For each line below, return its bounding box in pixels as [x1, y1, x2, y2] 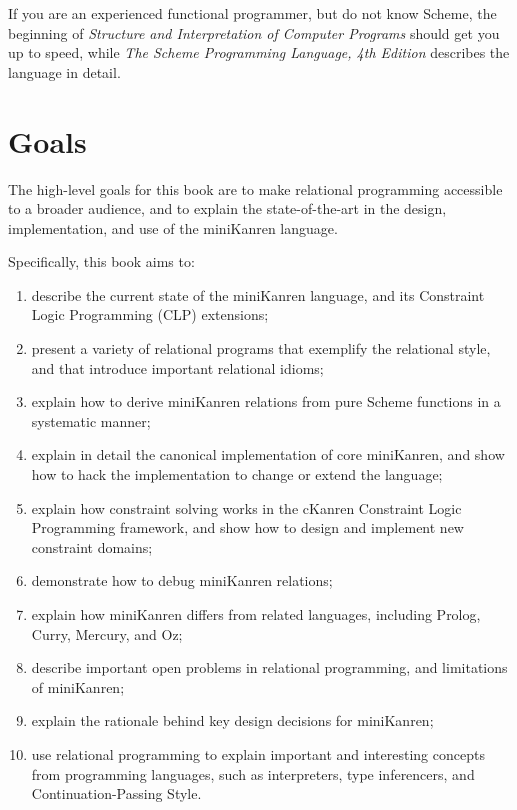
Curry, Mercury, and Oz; [31, 623, 183, 644]
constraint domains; [31, 536, 153, 557]
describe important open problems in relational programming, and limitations [31, 657, 508, 678]
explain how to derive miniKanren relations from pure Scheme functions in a [31, 391, 501, 412]
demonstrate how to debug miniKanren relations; [31, 570, 333, 591]
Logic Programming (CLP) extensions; [31, 304, 269, 325]
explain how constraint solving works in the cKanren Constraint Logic [31, 497, 462, 518]
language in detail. [8, 61, 121, 82]
